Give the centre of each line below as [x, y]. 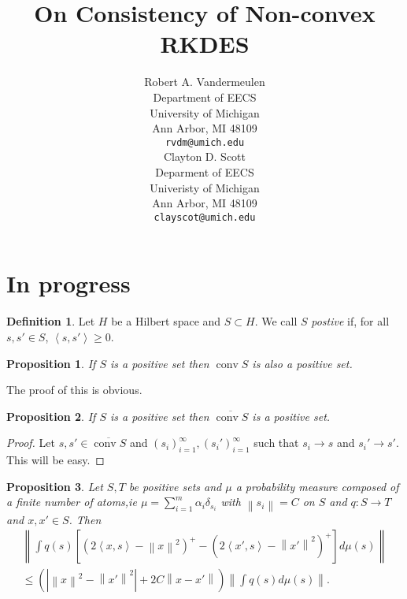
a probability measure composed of [317, 486]
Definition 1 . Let [51, 321]
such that [276, 443]
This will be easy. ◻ [55, 460]
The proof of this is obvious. [74, 390]
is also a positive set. [302, 363]
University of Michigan [205, 112]
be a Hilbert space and [166, 321]
